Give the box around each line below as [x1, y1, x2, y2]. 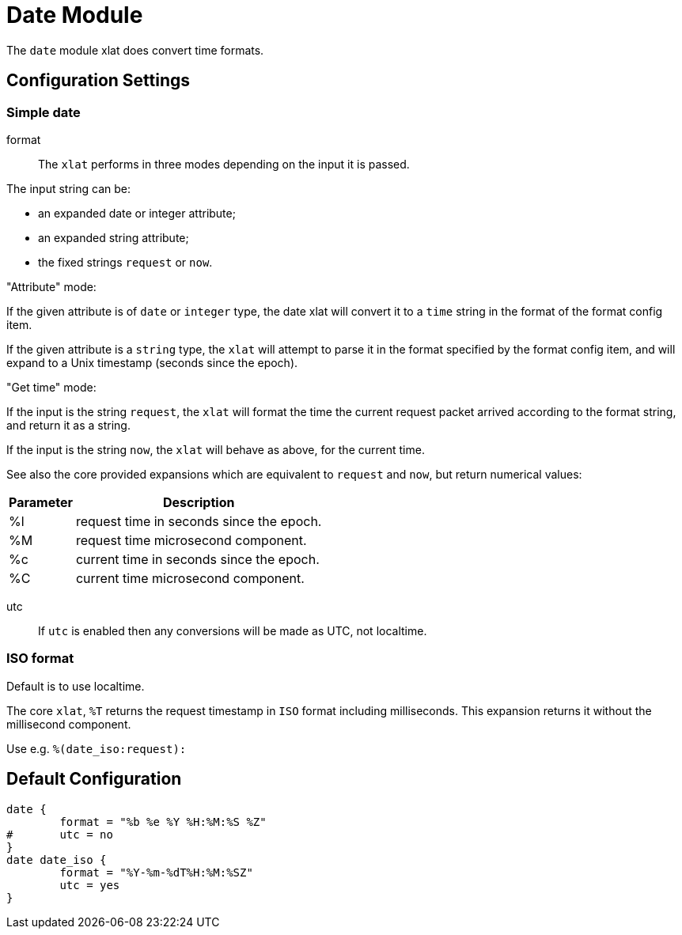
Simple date [6, 104, 81, 120]
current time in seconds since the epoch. [75, 551, 320, 567]
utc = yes [59, 878, 120, 891]
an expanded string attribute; [38, 230, 189, 244]
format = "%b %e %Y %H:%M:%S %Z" [59, 815, 267, 828]
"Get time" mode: [6, 380, 97, 394]
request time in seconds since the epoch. [75, 513, 322, 529]
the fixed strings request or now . [38, 255, 213, 269]
